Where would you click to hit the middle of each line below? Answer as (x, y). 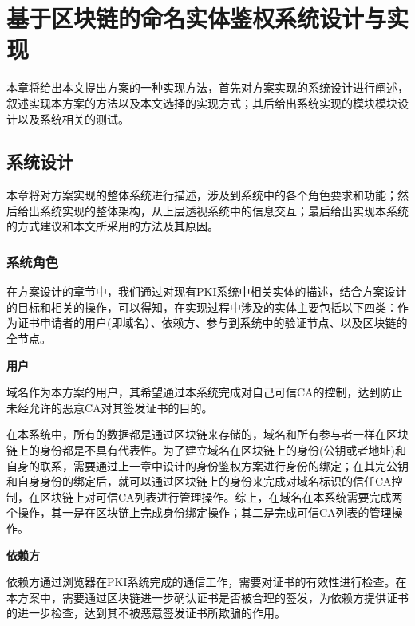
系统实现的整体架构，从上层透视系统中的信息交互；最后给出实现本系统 (224, 210)
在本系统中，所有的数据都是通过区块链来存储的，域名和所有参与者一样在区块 (207, 434)
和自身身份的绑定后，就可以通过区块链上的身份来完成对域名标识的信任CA (199, 481)
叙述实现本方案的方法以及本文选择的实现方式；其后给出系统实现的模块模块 (202, 102)
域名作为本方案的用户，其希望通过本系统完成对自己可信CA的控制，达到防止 (205, 392)
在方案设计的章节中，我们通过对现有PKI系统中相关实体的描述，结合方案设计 (207, 291)
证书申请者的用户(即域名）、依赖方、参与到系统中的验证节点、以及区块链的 (212, 323)
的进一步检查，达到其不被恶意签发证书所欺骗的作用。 (146, 613)
